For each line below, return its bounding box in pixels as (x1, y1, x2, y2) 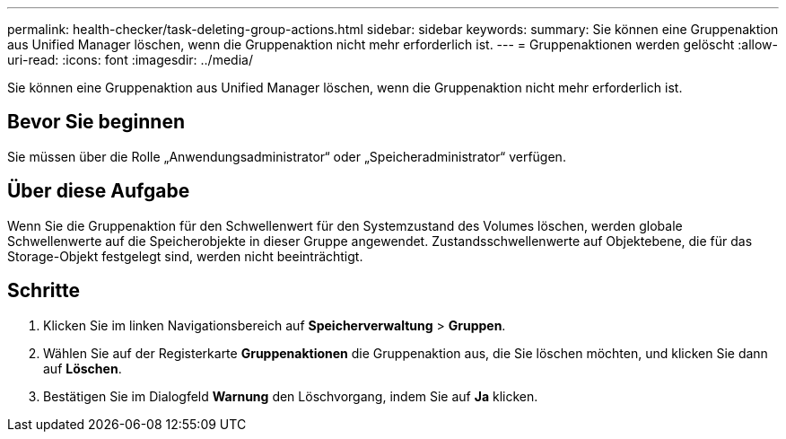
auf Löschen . (43, 360, 122, 376)
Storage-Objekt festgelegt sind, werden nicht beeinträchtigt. (7, 248, 363, 264)
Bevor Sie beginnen (7, 110, 186, 134)
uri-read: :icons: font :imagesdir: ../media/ (7, 52, 253, 67)
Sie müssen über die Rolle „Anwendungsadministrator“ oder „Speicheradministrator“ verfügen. (7, 148, 566, 164)
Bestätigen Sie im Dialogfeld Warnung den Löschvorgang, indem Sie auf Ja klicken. (43, 388, 538, 404)
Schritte (7, 279, 80, 303)
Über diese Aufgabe (7, 180, 190, 203)
